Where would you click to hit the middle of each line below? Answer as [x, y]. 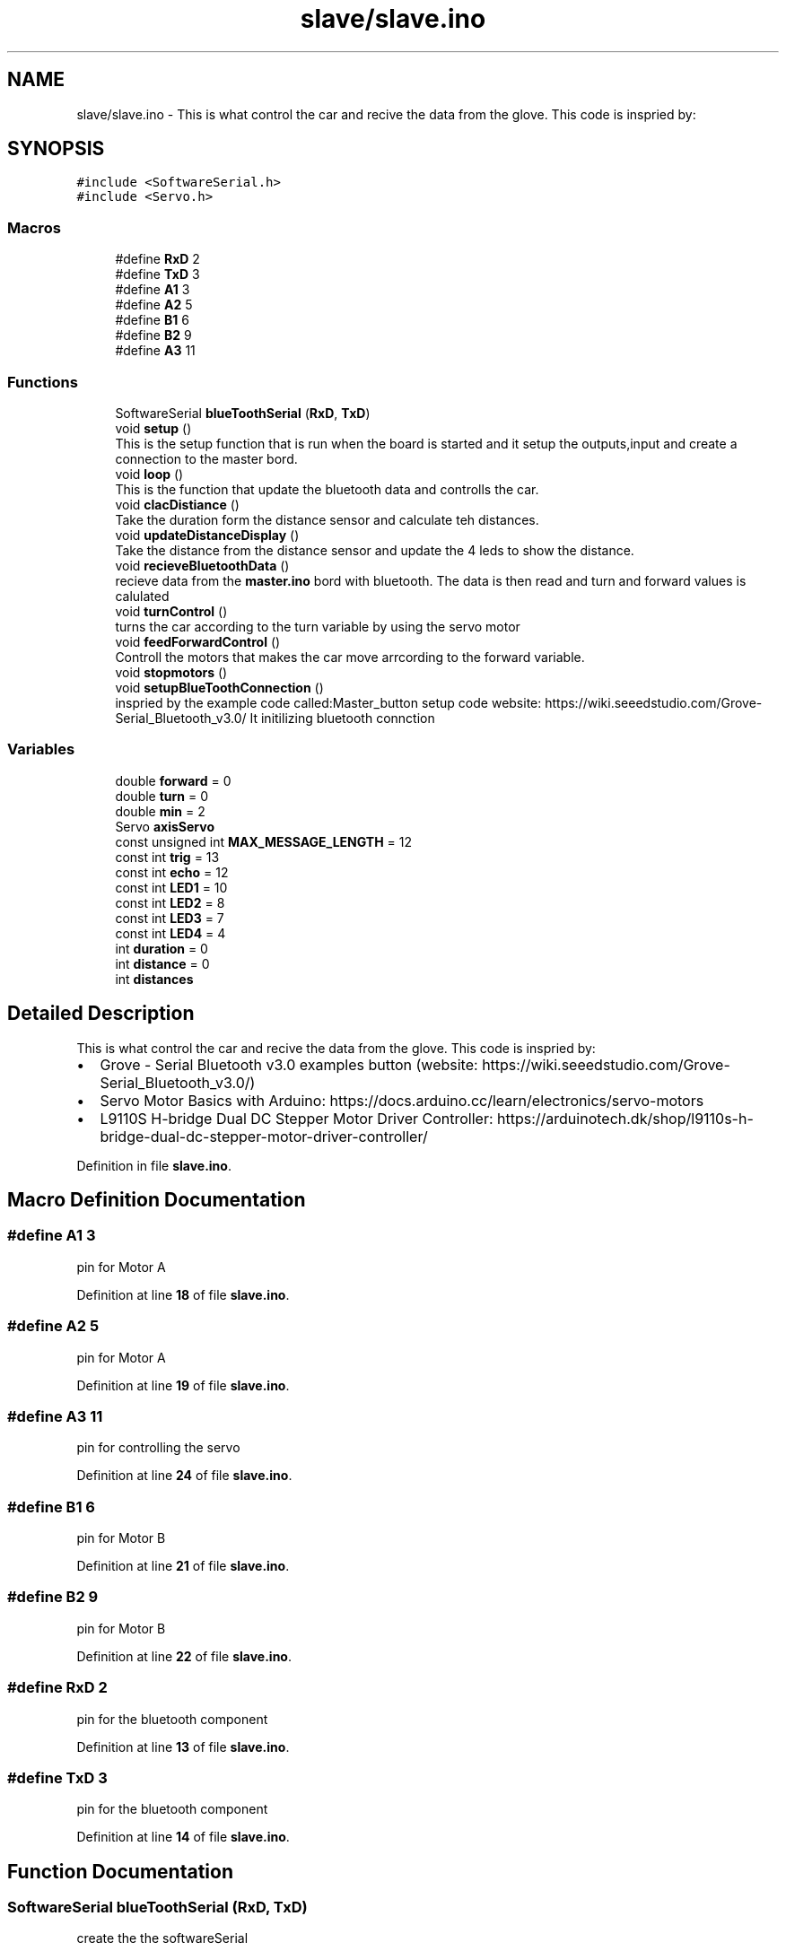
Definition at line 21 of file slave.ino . [183, 1566]
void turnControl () [171, 611]
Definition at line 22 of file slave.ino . [184, 1656]
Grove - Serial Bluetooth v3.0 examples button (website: [289, 1064]
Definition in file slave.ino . [154, 1165]
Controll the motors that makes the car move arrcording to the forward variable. [350, 657]
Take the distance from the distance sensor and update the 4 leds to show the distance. [375, 550]
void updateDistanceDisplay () [207, 535]
